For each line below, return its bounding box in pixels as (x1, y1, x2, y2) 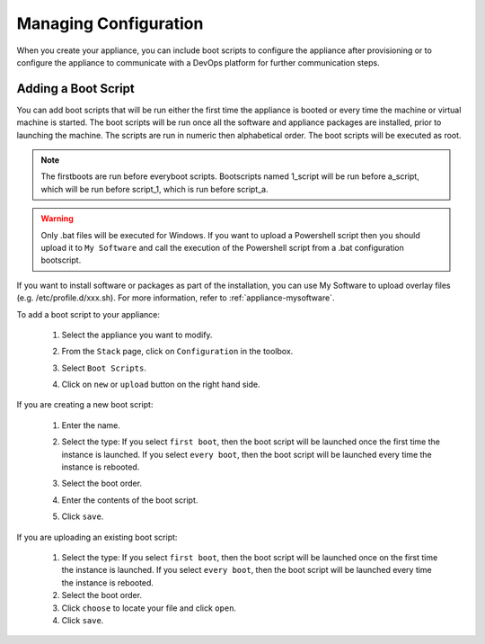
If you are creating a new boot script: (16, 399, 154, 410)
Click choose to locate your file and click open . (61, 603, 237, 613)
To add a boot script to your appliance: (16, 309, 161, 319)
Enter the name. (61, 419, 121, 431)
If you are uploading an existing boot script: (16, 532, 178, 542)
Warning (40, 213, 74, 224)
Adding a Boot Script (16, 81, 135, 96)
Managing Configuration (16, 13, 204, 33)
